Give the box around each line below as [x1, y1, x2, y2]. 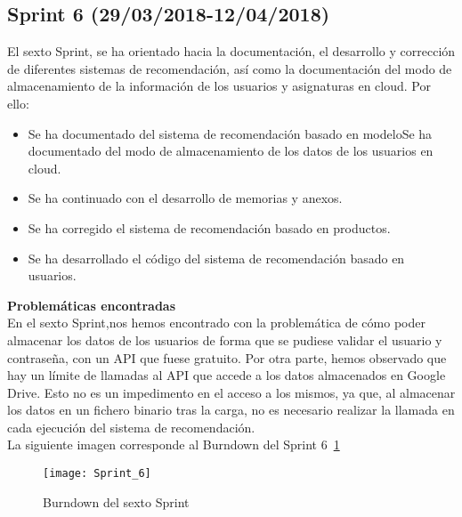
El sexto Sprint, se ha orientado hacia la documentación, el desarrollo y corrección [7, 42, 456, 61]
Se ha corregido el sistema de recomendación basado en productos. [28, 218, 391, 237]
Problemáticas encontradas [7, 295, 176, 314]
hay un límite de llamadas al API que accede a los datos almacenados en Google [7, 366, 446, 384]
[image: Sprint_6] [43, 467, 151, 481]
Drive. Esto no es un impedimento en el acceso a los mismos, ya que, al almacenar [7, 383, 456, 401]
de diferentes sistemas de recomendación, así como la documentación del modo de [7, 59, 452, 77]
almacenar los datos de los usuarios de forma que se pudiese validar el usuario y [7, 330, 442, 349]
